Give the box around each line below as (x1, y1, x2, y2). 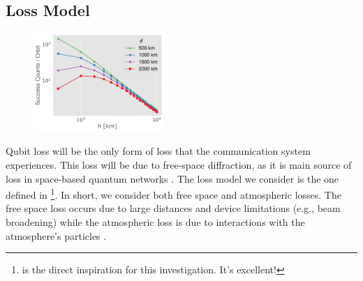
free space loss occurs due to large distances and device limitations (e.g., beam (6, 201, 341, 215)
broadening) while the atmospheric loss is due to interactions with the (6, 214, 305, 229)
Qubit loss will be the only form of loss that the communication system (6, 144, 311, 158)
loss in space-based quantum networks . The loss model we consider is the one (6, 171, 339, 185)
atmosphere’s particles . (6, 228, 107, 243)
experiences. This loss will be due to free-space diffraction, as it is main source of (6, 157, 352, 172)
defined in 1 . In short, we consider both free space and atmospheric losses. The (6, 185, 341, 202)
